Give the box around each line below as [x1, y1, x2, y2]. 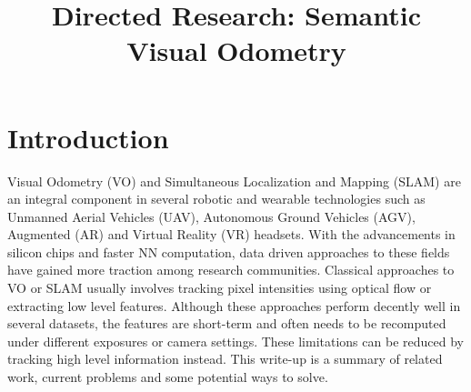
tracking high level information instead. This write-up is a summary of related [7, 349, 443, 368]
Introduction [7, 118, 169, 156]
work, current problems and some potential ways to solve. [7, 367, 328, 387]
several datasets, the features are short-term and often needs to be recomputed [7, 314, 446, 333]
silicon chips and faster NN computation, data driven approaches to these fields [7, 242, 450, 261]
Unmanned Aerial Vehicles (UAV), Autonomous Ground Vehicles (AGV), [7, 206, 416, 226]
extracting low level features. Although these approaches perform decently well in [7, 296, 461, 315]
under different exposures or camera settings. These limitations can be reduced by [7, 331, 464, 350]
